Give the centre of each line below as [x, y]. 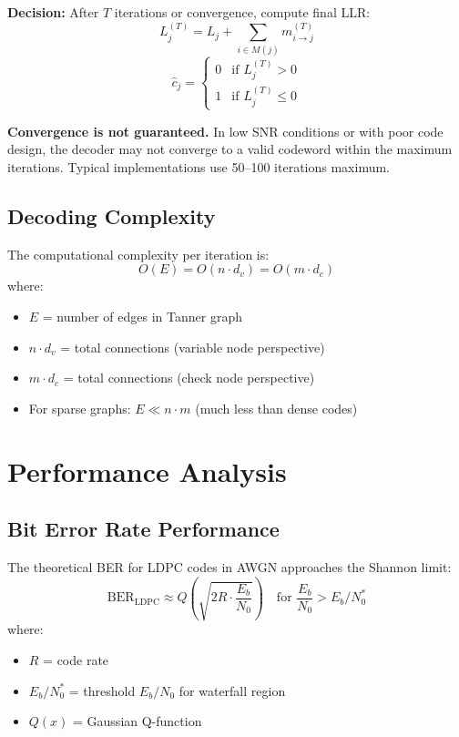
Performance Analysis [147, 471]
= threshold [102, 690]
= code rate [76, 659]
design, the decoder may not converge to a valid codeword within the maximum [230, 149]
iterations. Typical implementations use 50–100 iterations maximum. [199, 166]
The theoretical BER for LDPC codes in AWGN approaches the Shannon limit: [229, 566]
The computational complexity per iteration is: [138, 254]
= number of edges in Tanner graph [142, 316]
